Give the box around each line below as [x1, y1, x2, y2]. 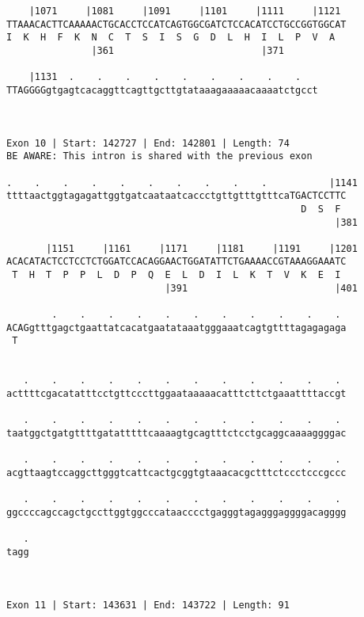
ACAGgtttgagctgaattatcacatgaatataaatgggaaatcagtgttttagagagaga [6, 322, 347, 333]
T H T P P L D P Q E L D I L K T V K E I [12, 269, 341, 281]
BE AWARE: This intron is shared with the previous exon [6, 150, 313, 162]
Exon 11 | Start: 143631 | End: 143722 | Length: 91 [6, 599, 290, 611]
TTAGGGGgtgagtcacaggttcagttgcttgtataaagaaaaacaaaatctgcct [6, 84, 318, 96]
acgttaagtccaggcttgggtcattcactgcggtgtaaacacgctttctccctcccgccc [6, 467, 347, 478]
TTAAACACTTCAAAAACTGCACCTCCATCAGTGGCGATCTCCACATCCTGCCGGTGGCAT [6, 18, 347, 30]
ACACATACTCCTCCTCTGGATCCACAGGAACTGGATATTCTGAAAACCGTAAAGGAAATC [6, 256, 347, 268]
